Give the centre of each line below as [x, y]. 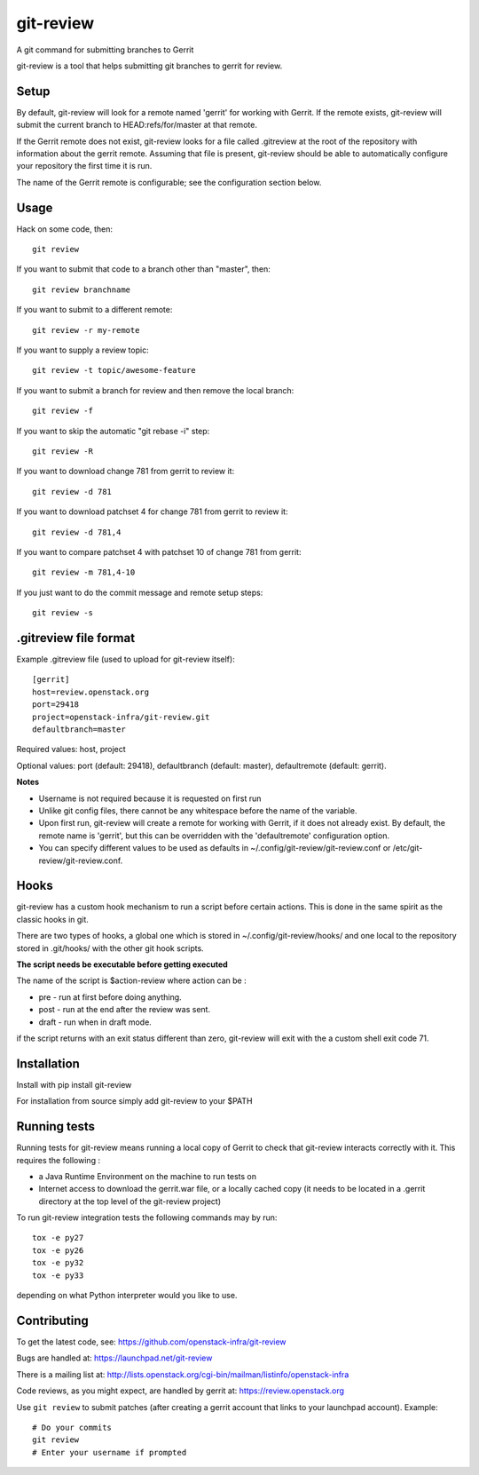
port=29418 [56, 705]
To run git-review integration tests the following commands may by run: [147, 1217]
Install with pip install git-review [74, 1084]
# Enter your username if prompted [110, 1452]
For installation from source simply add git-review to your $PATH [134, 1101]
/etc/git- [408, 848]
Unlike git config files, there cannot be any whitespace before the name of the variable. [198, 810]
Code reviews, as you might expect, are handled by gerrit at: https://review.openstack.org [181, 1391]
